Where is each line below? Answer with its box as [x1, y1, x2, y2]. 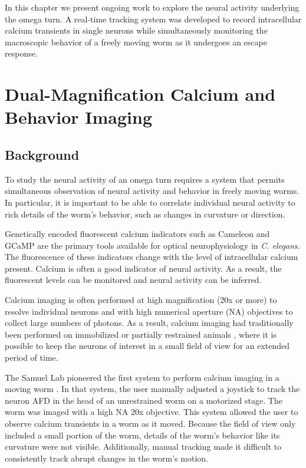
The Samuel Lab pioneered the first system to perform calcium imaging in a [5, 371, 279, 383]
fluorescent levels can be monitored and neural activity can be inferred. [5, 273, 262, 286]
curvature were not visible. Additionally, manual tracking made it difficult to [5, 440, 282, 453]
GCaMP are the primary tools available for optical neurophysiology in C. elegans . [5, 239, 300, 251]
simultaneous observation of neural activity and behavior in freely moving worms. [5, 184, 300, 197]
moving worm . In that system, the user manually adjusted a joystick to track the [5, 383, 300, 395]
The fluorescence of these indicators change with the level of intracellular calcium [5, 251, 298, 263]
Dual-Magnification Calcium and [5, 82, 276, 106]
